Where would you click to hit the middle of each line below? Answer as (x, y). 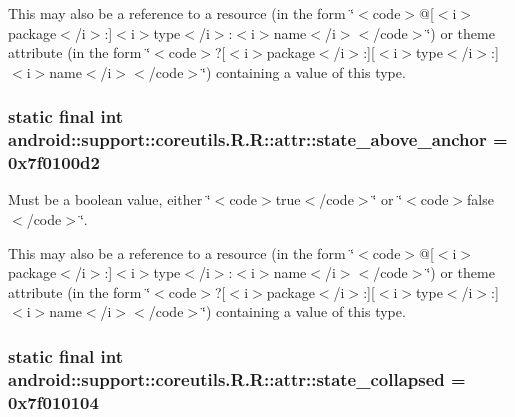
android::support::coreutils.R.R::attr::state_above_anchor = (258, 139)
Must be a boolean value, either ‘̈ (109, 199)
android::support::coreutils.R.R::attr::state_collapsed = (237, 378)
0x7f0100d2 (54, 162)
